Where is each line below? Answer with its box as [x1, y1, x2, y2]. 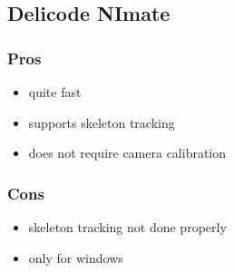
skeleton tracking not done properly [28, 218, 227, 236]
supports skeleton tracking [28, 112, 175, 132]
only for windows [28, 248, 123, 267]
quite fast [28, 83, 82, 101]
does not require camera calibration [28, 143, 227, 162]
